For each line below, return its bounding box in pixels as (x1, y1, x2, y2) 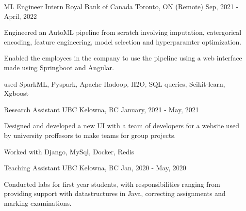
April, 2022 (4, 11, 37, 21)
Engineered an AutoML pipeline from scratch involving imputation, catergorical (4, 27, 242, 37)
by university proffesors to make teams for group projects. (4, 130, 176, 140)
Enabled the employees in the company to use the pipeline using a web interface (4, 53, 242, 63)
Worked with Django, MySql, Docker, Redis (4, 146, 134, 156)
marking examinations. (4, 197, 72, 208)
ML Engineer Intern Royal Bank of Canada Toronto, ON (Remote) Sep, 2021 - (4, 1, 239, 11)
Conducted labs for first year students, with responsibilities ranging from (4, 179, 220, 189)
